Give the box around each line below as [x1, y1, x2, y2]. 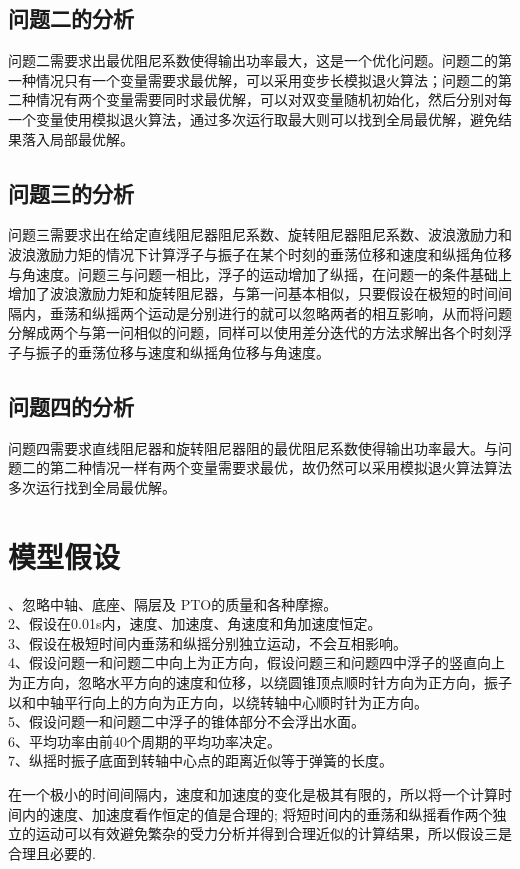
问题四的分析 [8, 390, 134, 421]
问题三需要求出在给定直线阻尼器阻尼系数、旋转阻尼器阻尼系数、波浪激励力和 [8, 224, 512, 245]
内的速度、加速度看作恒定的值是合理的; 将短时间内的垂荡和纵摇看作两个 [21, 803, 493, 824]
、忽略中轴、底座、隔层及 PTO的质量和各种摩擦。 [8, 593, 338, 614]
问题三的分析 [8, 177, 134, 208]
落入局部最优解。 [21, 128, 134, 149]
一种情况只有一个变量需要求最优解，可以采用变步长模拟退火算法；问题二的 [8, 69, 498, 90]
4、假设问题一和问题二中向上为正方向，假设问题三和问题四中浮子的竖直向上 [8, 652, 505, 673]
